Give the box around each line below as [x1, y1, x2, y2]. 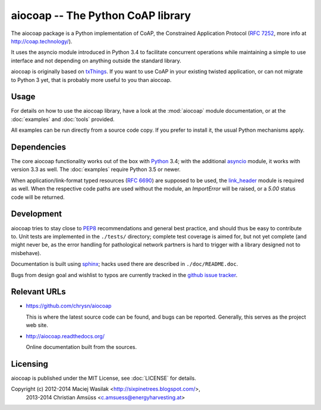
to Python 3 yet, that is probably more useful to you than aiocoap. [11, 76, 172, 83]
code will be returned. [11, 193, 65, 201]
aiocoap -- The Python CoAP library [11, 9, 191, 22]
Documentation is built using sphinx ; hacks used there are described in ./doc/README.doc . [11, 260, 238, 268]
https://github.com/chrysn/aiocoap [26, 303, 112, 310]
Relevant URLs [11, 287, 66, 297]
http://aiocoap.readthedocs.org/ [26, 332, 105, 339]
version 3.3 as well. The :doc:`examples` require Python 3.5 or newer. [11, 166, 181, 173]
